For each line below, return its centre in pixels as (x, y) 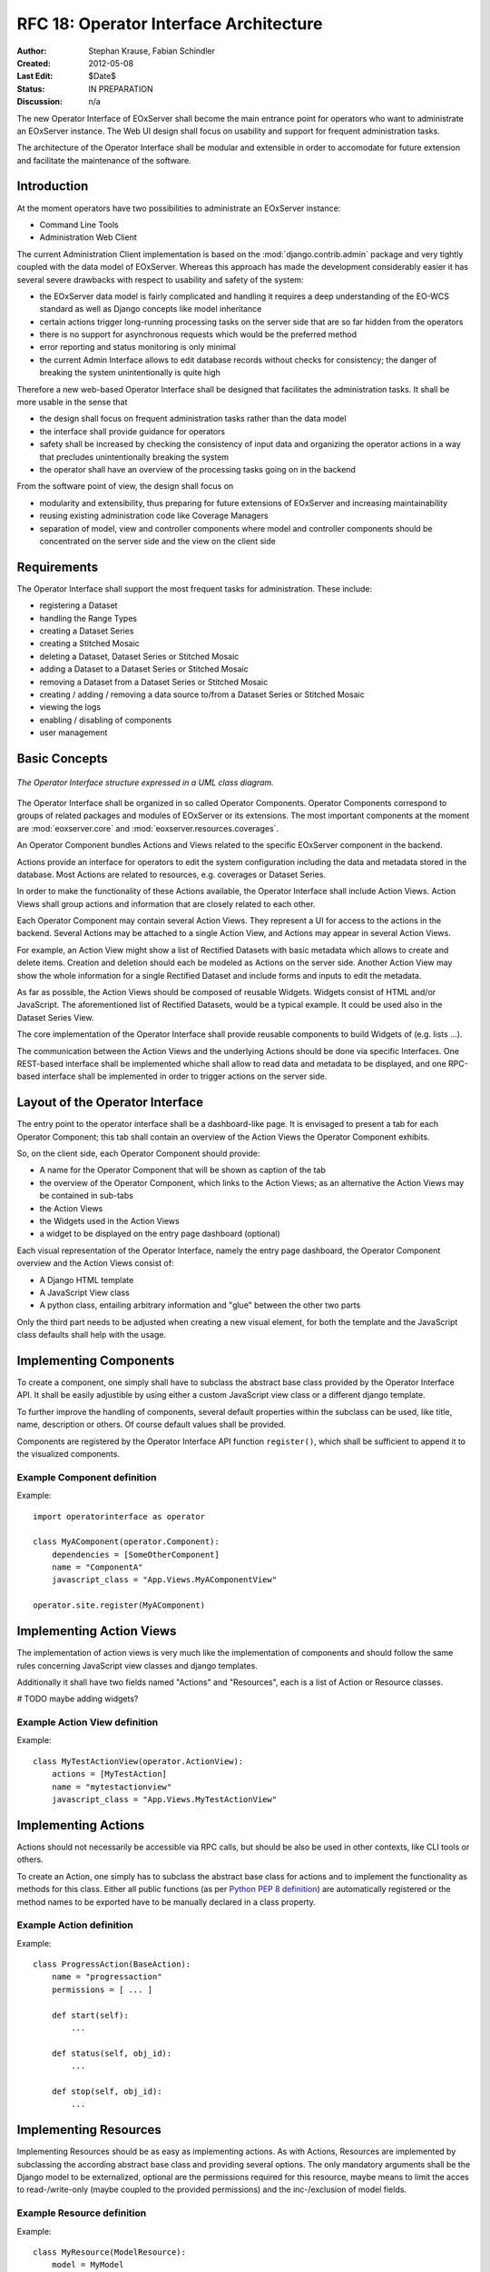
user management (73, 732)
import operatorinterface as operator (119, 1516)
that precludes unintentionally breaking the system (134, 457)
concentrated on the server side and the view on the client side (157, 541)
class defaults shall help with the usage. (92, 1335)
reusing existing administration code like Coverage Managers (154, 516)
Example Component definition (87, 1477)
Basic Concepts (62, 758)
